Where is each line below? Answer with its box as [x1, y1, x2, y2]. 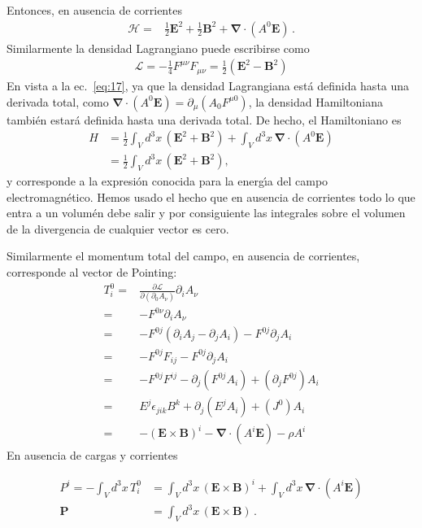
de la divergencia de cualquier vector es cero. [7, 220, 229, 237]
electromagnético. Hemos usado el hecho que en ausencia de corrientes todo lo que [7, 188, 415, 205]
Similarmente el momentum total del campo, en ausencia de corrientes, [7, 247, 360, 264]
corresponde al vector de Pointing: [7, 264, 177, 281]
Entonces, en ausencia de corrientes [7, 2, 182, 18]
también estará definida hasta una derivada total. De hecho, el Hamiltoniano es [7, 111, 402, 128]
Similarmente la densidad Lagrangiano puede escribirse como [7, 39, 310, 56]
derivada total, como [7, 93, 109, 110]
